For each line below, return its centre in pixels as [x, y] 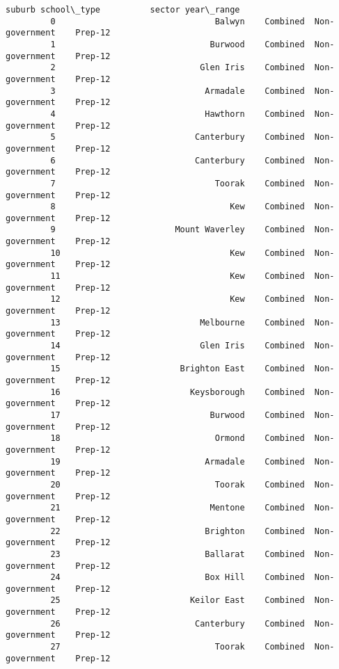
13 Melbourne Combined [178, 322]
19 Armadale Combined [178, 461]
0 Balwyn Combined [178, 21]
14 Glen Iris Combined [178, 346]
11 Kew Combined [178, 276]
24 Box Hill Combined [178, 578]
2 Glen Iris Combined [178, 68]
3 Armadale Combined [178, 91]
